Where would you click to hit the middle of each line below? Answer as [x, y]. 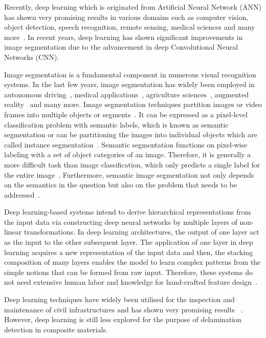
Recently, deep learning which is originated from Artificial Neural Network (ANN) [133, 7]
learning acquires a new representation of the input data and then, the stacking [129, 252]
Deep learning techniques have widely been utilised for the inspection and [119, 299]
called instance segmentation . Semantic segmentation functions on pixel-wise [126, 144]
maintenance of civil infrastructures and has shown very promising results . [124, 309]
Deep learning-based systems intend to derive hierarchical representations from [128, 212]
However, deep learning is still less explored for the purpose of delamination [123, 319]
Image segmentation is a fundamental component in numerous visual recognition [130, 74]
